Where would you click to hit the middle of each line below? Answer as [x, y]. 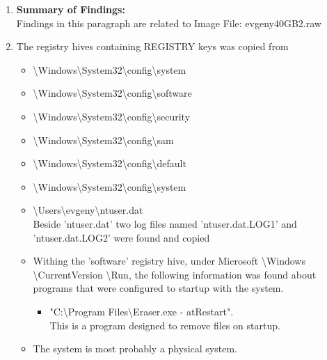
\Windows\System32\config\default [110, 163]
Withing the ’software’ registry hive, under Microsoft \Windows [169, 261]
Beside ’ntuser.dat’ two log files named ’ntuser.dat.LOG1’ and [165, 223]
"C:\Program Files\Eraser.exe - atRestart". [142, 311]
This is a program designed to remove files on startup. [165, 325]
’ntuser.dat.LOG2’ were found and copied [121, 237]
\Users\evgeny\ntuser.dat [88, 210]
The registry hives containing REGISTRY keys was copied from [152, 46]
